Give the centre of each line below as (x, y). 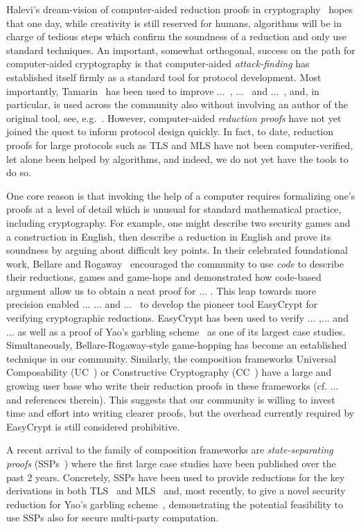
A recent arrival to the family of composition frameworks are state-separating (170, 450)
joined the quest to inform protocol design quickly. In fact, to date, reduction (170, 131)
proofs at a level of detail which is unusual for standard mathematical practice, (174, 209)
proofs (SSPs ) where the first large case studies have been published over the (171, 463)
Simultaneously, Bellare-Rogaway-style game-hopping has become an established (177, 345)
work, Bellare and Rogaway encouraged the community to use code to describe (175, 263)
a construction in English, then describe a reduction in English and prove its (169, 236)
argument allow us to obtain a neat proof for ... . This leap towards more (161, 290)
